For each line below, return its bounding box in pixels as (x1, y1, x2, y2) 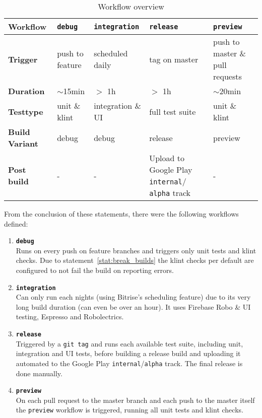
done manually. (16, 368, 62, 378)
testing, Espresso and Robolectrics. (16, 311, 124, 322)
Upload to (149, 152, 184, 164)
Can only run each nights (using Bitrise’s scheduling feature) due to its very (16, 292, 251, 302)
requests (213, 71, 242, 82)
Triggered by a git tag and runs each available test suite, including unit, (16, 338, 243, 349)
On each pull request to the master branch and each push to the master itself (16, 394, 255, 405)
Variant (8, 137, 38, 149)
